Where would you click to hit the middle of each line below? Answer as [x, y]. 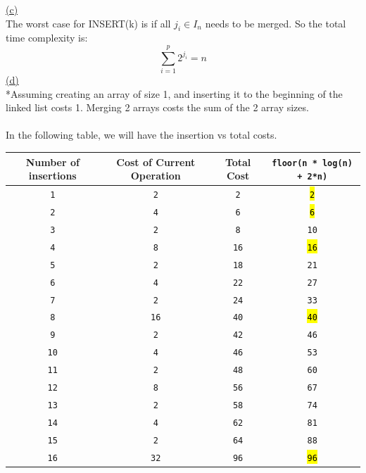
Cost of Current [156, 162]
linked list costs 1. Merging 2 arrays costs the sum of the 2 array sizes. [157, 107]
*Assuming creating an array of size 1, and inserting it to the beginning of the [174, 93]
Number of [52, 162]
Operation [156, 176]
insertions [52, 176]
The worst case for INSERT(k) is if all [88, 23]
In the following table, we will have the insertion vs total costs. [141, 135]
